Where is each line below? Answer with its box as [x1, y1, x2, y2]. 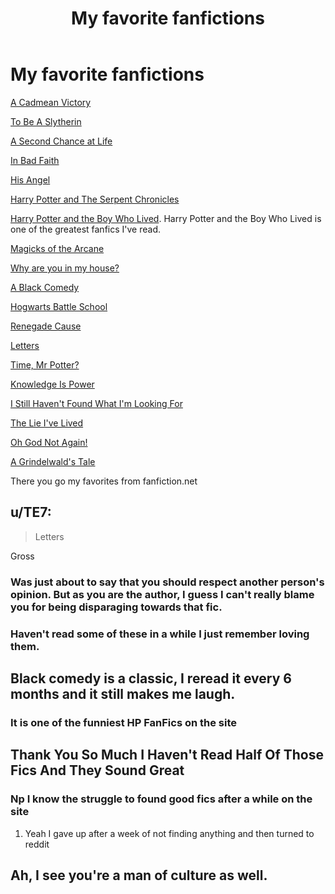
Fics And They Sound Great [10, 762, 185, 779]
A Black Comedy [10, 281, 80, 293]
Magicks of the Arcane [10, 242, 105, 254]
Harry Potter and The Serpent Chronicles [10, 193, 180, 205]
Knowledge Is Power [10, 378, 95, 390]
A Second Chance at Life [10, 135, 113, 147]
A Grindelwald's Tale [10, 455, 96, 467]
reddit [24, 838, 50, 850]
